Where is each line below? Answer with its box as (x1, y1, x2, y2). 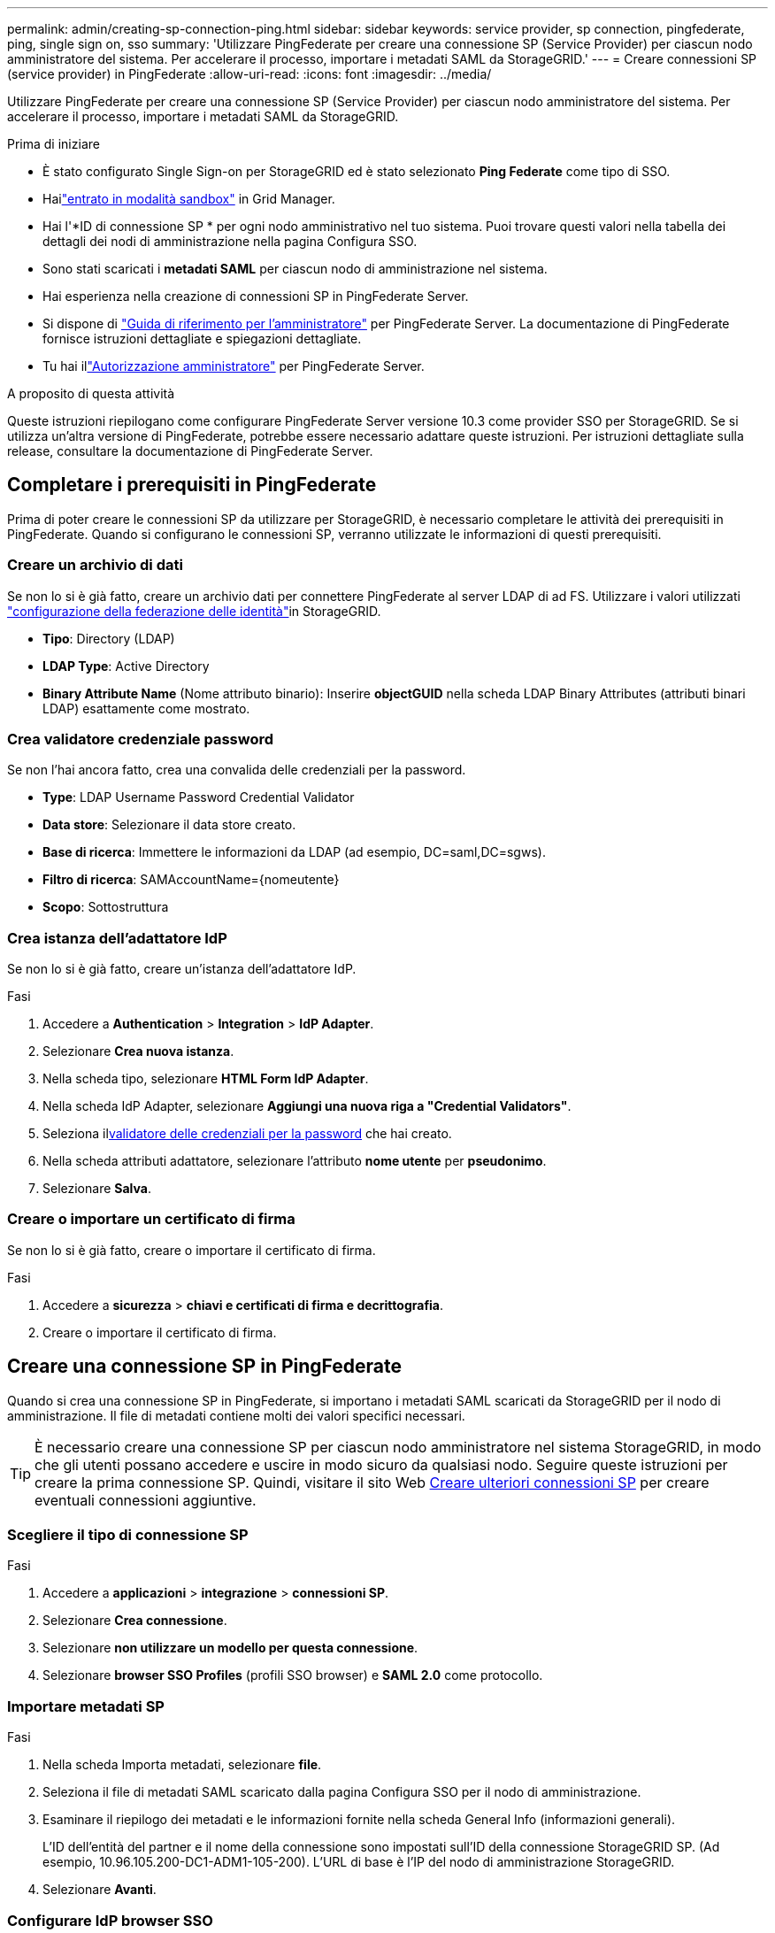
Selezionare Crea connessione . (42, 1613, 227, 1629)
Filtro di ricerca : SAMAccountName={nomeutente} (42, 872, 340, 888)
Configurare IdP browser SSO (7, 1911, 213, 1929)
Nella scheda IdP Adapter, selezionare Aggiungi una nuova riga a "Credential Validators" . (42, 1098, 572, 1114)
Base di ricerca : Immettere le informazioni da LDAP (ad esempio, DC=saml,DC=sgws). (42, 844, 546, 860)
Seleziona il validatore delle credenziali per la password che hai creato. (42, 1126, 452, 1142)
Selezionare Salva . (42, 1181, 151, 1197)
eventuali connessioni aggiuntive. (35, 1490, 257, 1509)
